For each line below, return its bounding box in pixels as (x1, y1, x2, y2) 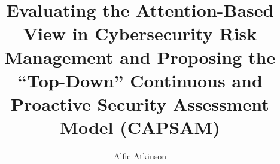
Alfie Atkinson (114, 150, 166, 162)
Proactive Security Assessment (11, 91, 269, 116)
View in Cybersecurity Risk (23, 21, 257, 45)
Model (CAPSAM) (60, 115, 220, 139)
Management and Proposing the (4, 44, 276, 69)
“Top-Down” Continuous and (17, 68, 263, 92)
